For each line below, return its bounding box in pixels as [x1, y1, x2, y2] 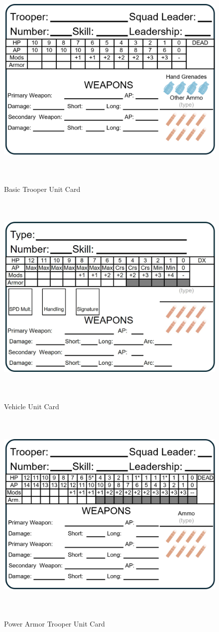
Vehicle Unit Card [4, 401, 59, 411]
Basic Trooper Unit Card [4, 183, 81, 194]
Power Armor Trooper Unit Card [4, 618, 105, 629]
